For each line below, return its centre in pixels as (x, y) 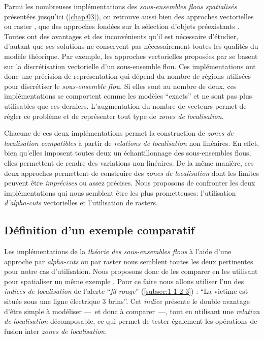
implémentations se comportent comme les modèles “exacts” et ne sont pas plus (128, 96)
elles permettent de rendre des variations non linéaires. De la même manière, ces (129, 162)
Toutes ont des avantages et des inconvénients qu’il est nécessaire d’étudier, (121, 36)
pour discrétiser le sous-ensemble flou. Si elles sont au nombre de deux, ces (120, 86)
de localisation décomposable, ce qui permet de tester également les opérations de (131, 321)
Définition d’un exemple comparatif (100, 230)
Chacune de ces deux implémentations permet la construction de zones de (119, 133)
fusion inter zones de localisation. (56, 331)
